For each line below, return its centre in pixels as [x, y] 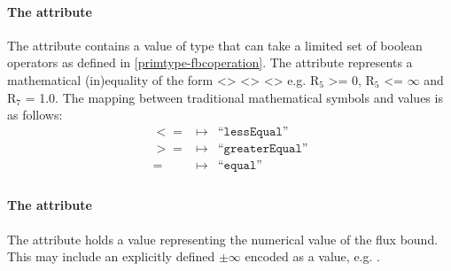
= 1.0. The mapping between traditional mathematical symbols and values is [234, 97]
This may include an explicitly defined [111, 256]
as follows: [35, 115]
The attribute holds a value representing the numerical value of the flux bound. [223, 239]
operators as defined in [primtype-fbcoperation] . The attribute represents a [210, 62]
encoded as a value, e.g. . [312, 256]
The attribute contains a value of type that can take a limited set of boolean [215, 45]
